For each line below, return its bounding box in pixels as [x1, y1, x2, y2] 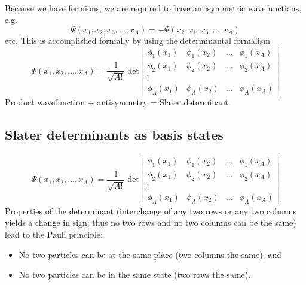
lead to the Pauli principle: [5, 228, 103, 240]
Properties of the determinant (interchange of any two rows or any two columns [5, 204, 296, 217]
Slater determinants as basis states [5, 125, 224, 144]
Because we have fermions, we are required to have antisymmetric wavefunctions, [5, 1, 302, 14]
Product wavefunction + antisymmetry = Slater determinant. [5, 96, 231, 108]
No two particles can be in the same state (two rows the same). [19, 268, 251, 281]
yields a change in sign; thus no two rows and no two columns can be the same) [5, 216, 296, 229]
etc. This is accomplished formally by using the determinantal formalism [5, 34, 270, 46]
